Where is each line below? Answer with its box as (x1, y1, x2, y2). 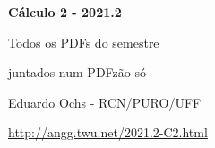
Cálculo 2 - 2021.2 (8, 3, 122, 21)
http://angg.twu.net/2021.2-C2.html (8, 123, 208, 142)
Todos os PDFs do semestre (8, 32, 159, 51)
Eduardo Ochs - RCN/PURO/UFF (8, 92, 202, 111)
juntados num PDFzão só (8, 63, 146, 82)
